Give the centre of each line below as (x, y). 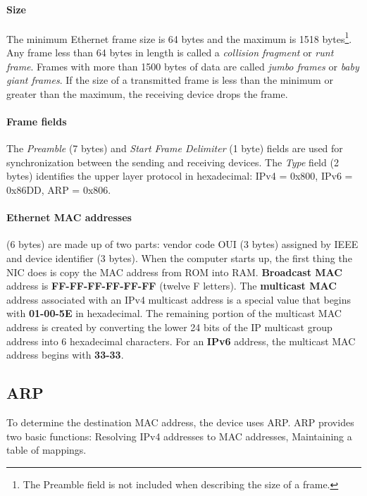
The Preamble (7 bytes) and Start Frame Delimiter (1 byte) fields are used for (175, 148)
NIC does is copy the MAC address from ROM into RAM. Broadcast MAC (174, 272)
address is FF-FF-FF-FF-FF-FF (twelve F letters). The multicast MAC (172, 286)
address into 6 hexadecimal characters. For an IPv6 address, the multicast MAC (181, 341)
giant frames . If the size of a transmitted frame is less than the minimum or (170, 80)
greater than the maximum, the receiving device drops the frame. (147, 93)
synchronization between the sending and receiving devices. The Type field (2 (173, 162)
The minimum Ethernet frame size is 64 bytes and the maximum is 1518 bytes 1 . (179, 37)
